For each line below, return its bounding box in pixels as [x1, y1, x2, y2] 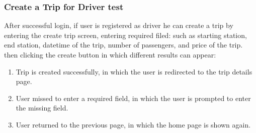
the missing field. [16, 102, 68, 113]
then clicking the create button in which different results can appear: [4, 49, 216, 59]
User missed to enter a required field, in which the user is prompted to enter [16, 92, 251, 103]
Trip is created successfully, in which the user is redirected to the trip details [16, 66, 252, 76]
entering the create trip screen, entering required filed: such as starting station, [4, 29, 247, 40]
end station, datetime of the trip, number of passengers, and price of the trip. [4, 39, 243, 50]
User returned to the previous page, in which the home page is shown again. [16, 119, 251, 129]
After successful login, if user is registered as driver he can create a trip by [4, 20, 233, 30]
